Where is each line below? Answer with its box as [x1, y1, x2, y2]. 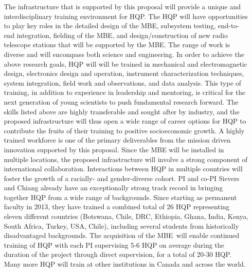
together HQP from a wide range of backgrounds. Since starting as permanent [4, 192, 237, 202]
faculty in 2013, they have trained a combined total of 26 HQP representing [4, 201, 230, 212]
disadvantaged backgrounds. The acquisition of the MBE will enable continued [4, 230, 239, 240]
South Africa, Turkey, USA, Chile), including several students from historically [4, 220, 239, 231]
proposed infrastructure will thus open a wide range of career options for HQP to [4, 116, 246, 126]
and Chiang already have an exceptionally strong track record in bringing [4, 182, 223, 193]
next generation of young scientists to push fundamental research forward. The [4, 96, 239, 107]
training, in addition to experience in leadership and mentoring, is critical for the [4, 87, 245, 97]
